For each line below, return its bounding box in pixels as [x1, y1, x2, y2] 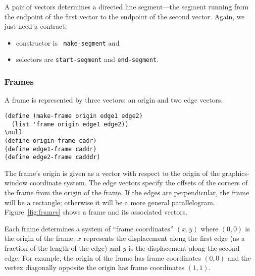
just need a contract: [4, 21, 67, 31]
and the [227, 252, 251, 263]
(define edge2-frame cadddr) [4, 154, 101, 161]
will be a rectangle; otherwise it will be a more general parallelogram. [4, 197, 215, 207]
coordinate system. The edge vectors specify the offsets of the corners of [29, 177, 248, 188]
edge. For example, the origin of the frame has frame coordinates [4, 252, 201, 263]
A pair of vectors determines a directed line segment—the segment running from [4, 1, 249, 11]
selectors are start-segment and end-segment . [16, 54, 158, 64]
